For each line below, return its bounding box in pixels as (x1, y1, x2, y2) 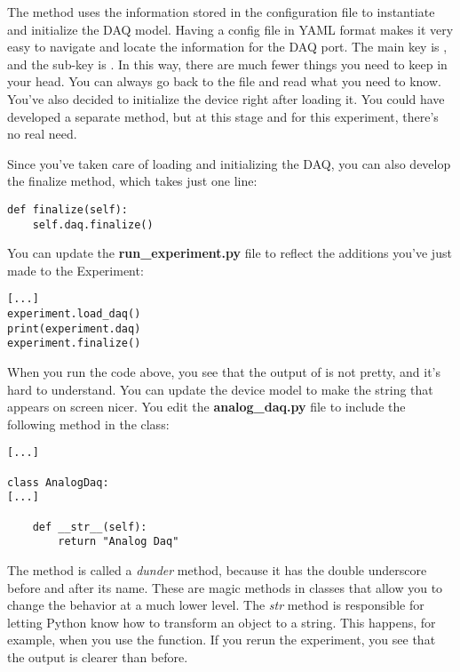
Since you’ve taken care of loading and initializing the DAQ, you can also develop (7, 154, 451, 172)
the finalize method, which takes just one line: (7, 172, 258, 190)
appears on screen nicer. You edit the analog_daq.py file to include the (7, 397, 406, 416)
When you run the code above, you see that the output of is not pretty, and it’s (7, 363, 440, 381)
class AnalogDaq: (7, 476, 109, 489)
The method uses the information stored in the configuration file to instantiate (7, 3, 435, 20)
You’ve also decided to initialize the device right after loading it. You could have (7, 89, 445, 108)
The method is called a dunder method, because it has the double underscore (7, 561, 427, 580)
